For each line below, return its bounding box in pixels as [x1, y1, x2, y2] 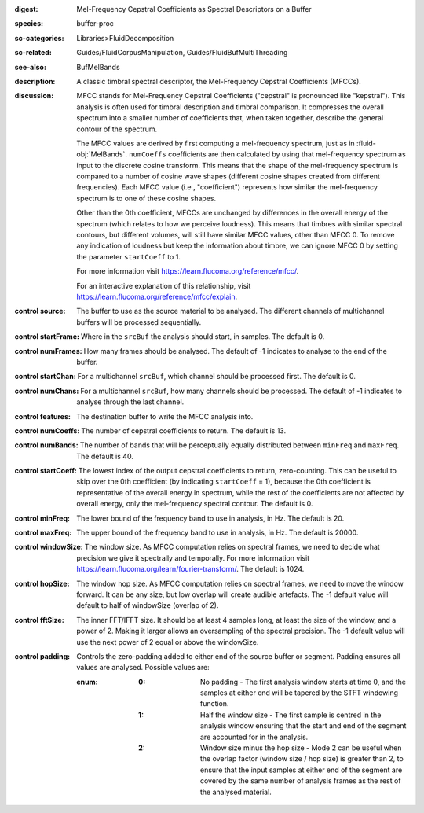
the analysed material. [200, 787, 272, 796]
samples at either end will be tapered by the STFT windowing [200, 688, 399, 697]
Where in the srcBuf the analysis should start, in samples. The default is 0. [80, 332, 325, 341]
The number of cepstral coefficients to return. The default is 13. [81, 425, 287, 436]
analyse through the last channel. [76, 397, 185, 406]
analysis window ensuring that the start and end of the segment [200, 721, 407, 730]
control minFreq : [14, 513, 71, 523]
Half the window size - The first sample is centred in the [200, 710, 382, 719]
